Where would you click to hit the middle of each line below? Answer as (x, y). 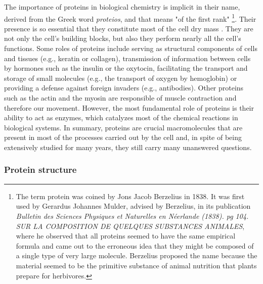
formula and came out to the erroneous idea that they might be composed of (135, 245)
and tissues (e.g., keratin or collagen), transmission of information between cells (127, 58)
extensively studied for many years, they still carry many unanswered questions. (128, 147)
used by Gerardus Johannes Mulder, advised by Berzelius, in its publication (133, 206)
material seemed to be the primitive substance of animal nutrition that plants (136, 265)
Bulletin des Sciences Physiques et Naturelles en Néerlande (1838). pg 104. (132, 216)
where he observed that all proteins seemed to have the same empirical (126, 236)
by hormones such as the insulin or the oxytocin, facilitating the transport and (126, 68)
